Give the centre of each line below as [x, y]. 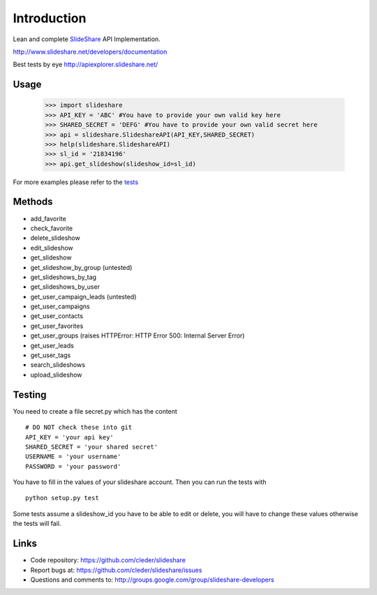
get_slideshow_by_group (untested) [81, 267]
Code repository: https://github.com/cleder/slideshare [108, 560]
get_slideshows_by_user [65, 287]
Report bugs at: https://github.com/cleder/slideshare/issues [116, 570]
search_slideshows [58, 365]
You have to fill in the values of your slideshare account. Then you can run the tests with [140, 482]
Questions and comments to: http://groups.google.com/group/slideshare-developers [153, 580]
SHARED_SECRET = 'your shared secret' [92, 447]
